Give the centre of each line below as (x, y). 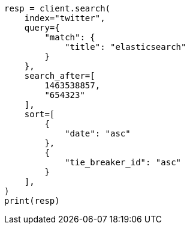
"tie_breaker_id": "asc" (123, 162)
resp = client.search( (58, 8)
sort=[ (40, 114)
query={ (42, 28)
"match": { (70, 37)
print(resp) (32, 201)
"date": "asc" (98, 133)
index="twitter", (65, 18)
